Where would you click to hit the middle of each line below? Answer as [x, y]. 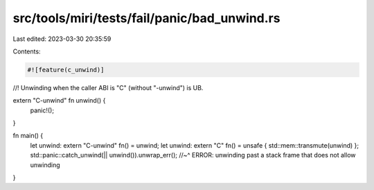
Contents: [27, 51]
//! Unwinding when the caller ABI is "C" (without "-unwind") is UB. [108, 87]
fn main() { [28, 136]
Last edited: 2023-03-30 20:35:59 [62, 39]
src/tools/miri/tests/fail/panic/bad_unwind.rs [146, 18]
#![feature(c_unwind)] [66, 70]
